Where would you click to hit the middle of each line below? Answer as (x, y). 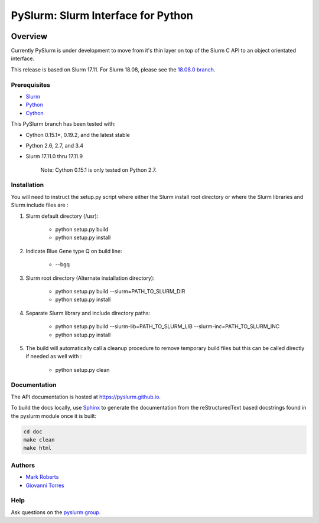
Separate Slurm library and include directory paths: (88, 313)
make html (38, 448)
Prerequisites (30, 84)
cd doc (33, 432)
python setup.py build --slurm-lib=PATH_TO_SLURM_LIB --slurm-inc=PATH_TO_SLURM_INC (167, 326)
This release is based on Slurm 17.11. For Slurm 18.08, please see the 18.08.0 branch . (113, 69)
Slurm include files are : (40, 205)
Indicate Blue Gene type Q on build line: (74, 251)
